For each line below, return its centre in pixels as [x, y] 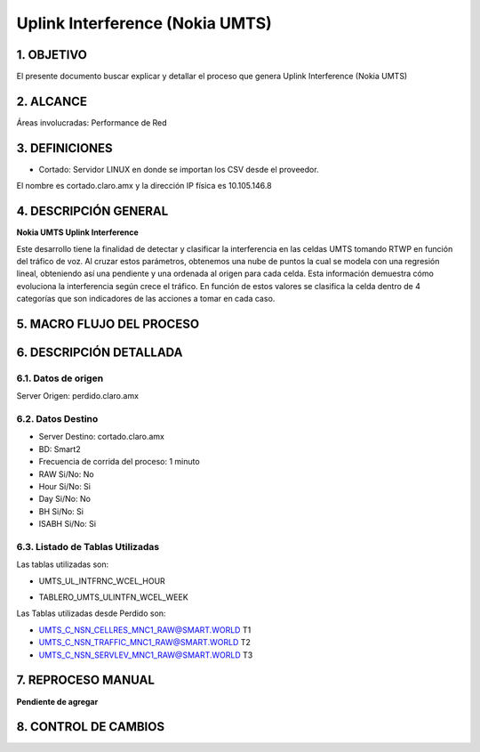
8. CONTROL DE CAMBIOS [90, 727]
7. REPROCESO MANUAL [86, 680]
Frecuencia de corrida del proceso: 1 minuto [119, 462]
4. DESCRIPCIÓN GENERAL [92, 211]
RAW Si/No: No [66, 474]
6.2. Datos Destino [57, 419]
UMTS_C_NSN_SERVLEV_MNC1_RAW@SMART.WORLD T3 [146, 655]
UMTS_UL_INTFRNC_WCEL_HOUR [102, 581]
